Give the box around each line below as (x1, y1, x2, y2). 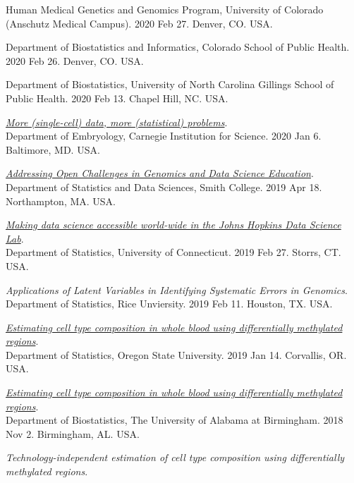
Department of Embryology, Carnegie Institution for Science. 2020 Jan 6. (6, 128, 322, 143)
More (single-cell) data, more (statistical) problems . (6, 114, 228, 129)
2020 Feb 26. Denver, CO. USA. (6, 53, 144, 68)
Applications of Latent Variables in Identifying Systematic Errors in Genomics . (6, 282, 348, 297)
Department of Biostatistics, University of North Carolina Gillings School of (6, 77, 334, 92)
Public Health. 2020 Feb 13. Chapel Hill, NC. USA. (6, 90, 228, 105)
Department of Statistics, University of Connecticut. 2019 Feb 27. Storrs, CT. (6, 245, 341, 259)
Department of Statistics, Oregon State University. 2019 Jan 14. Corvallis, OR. (6, 347, 347, 362)
